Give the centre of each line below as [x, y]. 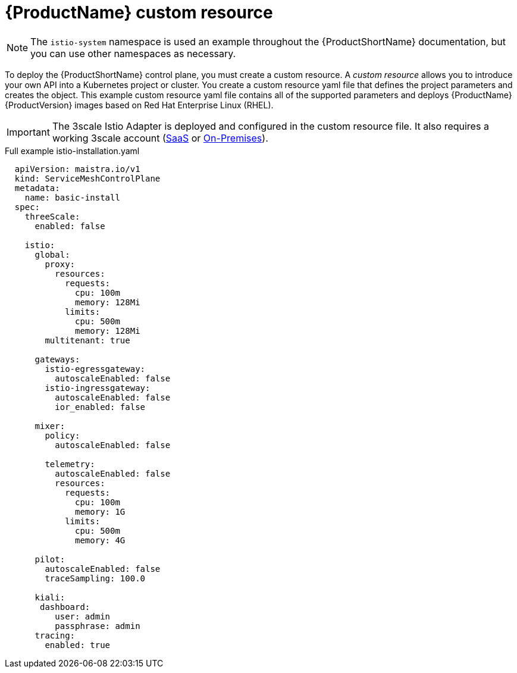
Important [28, 132]
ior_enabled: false [100, 407]
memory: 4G [100, 540]
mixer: [50, 426]
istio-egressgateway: [95, 369]
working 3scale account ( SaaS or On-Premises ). [160, 138]
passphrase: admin [98, 626]
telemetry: [70, 464]
